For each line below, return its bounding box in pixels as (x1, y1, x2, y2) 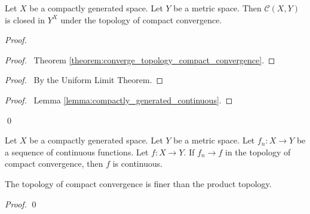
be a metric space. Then (173, 2, 262, 14)
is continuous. (112, 157, 163, 170)
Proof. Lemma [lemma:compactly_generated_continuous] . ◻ (5, 93, 233, 106)
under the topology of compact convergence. (60, 13, 222, 26)
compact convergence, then (5, 157, 103, 170)
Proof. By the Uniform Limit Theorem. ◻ (5, 74, 164, 86)
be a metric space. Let (173, 134, 255, 146)
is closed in (5, 13, 45, 26)
